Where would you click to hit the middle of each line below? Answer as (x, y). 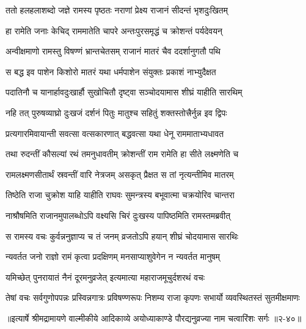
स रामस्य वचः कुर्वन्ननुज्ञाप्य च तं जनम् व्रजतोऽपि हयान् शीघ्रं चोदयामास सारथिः (122, 236)
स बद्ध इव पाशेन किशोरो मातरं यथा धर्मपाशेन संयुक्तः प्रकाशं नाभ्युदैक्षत (111, 71)
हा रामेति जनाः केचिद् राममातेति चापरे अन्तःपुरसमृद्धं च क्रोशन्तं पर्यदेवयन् (114, 30)
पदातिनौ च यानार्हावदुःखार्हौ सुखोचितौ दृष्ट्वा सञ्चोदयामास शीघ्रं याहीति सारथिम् (124, 92)
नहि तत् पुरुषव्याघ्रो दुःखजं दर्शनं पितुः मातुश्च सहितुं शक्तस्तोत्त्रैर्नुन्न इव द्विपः (116, 112)
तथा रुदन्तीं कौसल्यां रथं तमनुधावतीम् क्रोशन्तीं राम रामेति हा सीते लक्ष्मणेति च (122, 154)
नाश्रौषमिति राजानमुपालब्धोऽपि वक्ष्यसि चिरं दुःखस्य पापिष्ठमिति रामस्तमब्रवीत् (118, 215)
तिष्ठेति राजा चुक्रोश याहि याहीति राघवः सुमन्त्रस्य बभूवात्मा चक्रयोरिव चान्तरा (120, 195)
